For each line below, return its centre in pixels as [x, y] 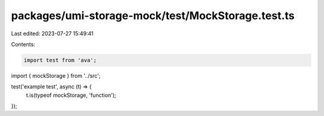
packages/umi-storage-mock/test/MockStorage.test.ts [153, 16]
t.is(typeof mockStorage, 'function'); [71, 95]
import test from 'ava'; [60, 60]
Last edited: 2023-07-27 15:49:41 [52, 33]
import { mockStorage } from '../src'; [56, 75]
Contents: [23, 44]
